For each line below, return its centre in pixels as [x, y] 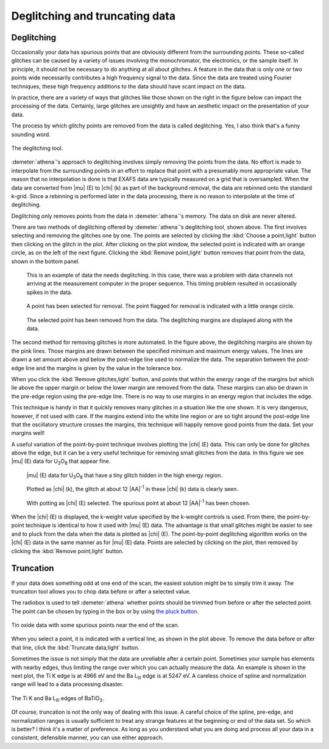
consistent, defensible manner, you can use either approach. [87, 737]
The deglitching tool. [37, 148]
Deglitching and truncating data [94, 16]
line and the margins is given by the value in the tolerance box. [104, 368]
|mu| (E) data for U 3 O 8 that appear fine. [61, 462]
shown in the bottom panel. [46, 261]
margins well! [28, 433]
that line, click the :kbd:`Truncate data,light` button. [76, 647]
